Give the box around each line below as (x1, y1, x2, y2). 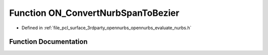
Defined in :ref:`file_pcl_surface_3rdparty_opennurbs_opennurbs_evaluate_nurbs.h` (21, 25, 192, 31)
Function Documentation (9, 38, 88, 46)
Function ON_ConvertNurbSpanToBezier (9, 7, 180, 18)
